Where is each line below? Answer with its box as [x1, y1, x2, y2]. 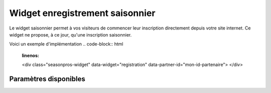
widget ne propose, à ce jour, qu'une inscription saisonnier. [9, 31, 132, 37]
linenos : [22, 52, 40, 58]
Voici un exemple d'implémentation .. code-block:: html [9, 41, 123, 47]
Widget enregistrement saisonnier [9, 7, 156, 18]
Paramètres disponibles [9, 74, 85, 83]
